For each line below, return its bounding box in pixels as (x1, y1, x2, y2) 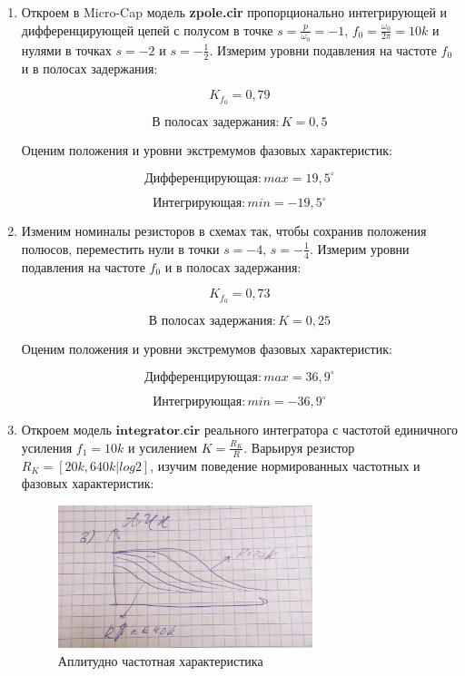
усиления (21, 437, 73, 456)
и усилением (127, 437, 198, 456)
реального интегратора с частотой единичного (203, 420, 458, 439)
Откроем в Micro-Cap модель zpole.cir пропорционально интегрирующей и (21, 3, 448, 21)
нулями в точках (21, 40, 112, 59)
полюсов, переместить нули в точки (21, 239, 220, 258)
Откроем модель (21, 420, 112, 439)
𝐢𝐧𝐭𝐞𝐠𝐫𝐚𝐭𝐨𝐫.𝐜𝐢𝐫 (115, 425, 201, 438)
